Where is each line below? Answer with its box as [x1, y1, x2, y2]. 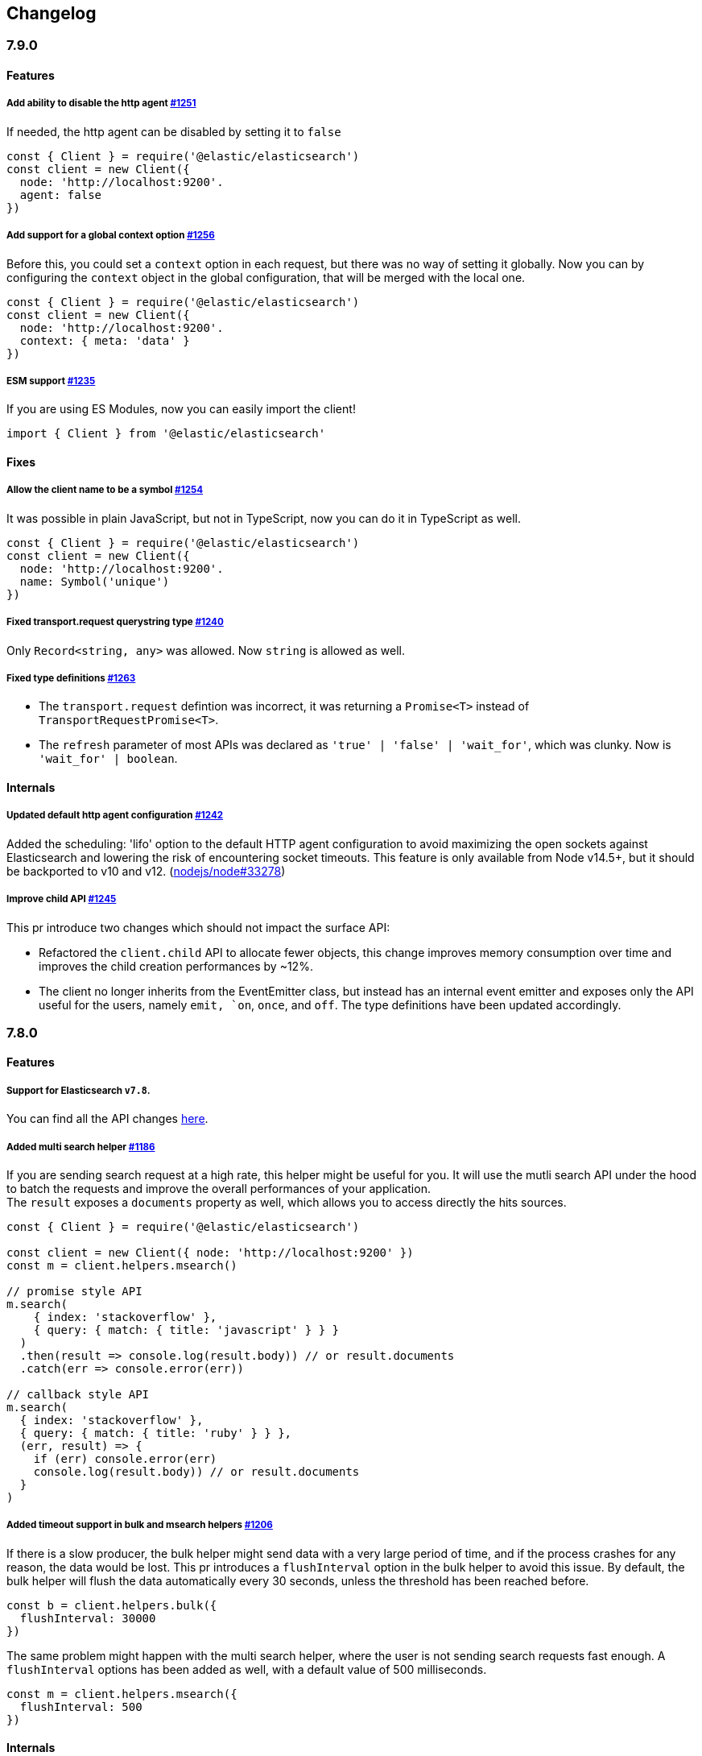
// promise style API [6, 1285, 142, 1298]
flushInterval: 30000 [19, 1611, 156, 1625]
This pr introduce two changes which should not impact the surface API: [6, 920, 390, 934]
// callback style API [6, 1388, 150, 1402]
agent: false [19, 188, 102, 201]
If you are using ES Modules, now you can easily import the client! [6, 402, 356, 416]
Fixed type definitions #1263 [6, 672, 136, 684]
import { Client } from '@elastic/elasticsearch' [6, 427, 326, 441]
